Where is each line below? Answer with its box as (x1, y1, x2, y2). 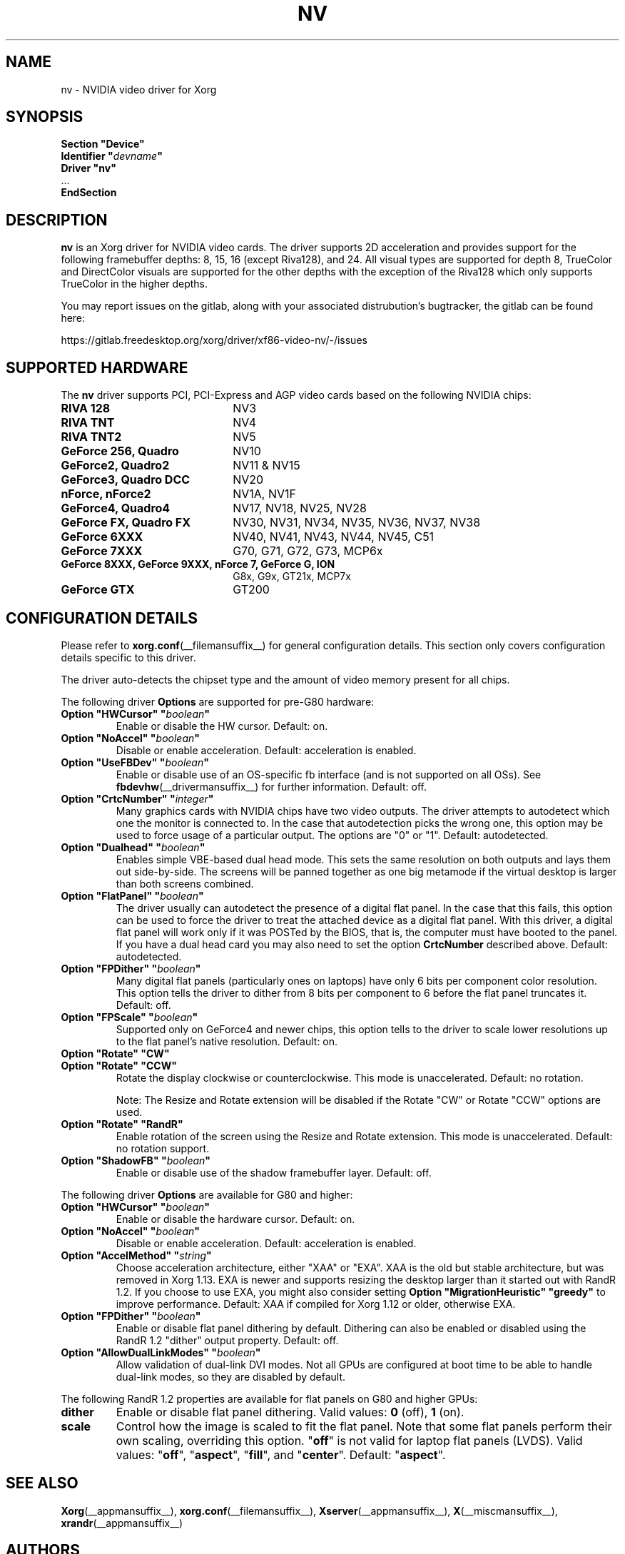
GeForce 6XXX (61, 529, 143, 544)
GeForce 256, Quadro (61, 444, 179, 459)
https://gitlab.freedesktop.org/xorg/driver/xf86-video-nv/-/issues (61, 334, 367, 347)
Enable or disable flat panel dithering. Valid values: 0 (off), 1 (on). (116, 1404, 464, 1419)
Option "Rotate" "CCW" (61, 1059, 177, 1072)
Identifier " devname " (61, 150, 163, 163)
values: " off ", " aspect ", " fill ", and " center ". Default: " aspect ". (116, 1447, 446, 1462)
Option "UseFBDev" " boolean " (61, 756, 209, 768)
